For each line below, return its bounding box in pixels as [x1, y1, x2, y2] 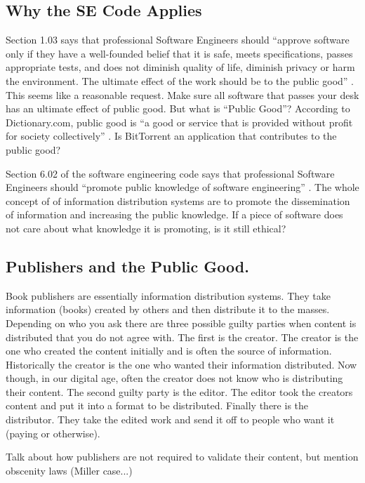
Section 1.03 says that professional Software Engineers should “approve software [6, 32, 350, 47]
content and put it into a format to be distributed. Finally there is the [6, 398, 309, 413]
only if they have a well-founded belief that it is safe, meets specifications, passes [6, 46, 353, 60]
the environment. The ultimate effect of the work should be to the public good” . [6, 73, 354, 88]
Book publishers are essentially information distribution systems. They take [6, 288, 331, 303]
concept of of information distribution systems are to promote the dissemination [6, 193, 350, 208]
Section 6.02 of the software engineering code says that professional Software [6, 166, 335, 180]
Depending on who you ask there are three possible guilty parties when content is [6, 315, 357, 330]
